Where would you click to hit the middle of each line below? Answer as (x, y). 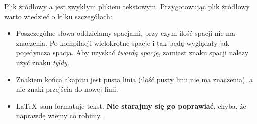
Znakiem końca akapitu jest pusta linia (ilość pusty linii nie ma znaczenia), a (135, 79)
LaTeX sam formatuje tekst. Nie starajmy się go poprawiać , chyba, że (131, 106)
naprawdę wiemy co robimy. (59, 116)
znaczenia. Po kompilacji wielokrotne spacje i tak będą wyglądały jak (123, 42)
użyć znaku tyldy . (42, 62)
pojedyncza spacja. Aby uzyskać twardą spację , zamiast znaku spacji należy (132, 52)
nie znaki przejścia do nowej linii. (67, 89)
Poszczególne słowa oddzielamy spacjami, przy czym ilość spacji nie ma (125, 33)
